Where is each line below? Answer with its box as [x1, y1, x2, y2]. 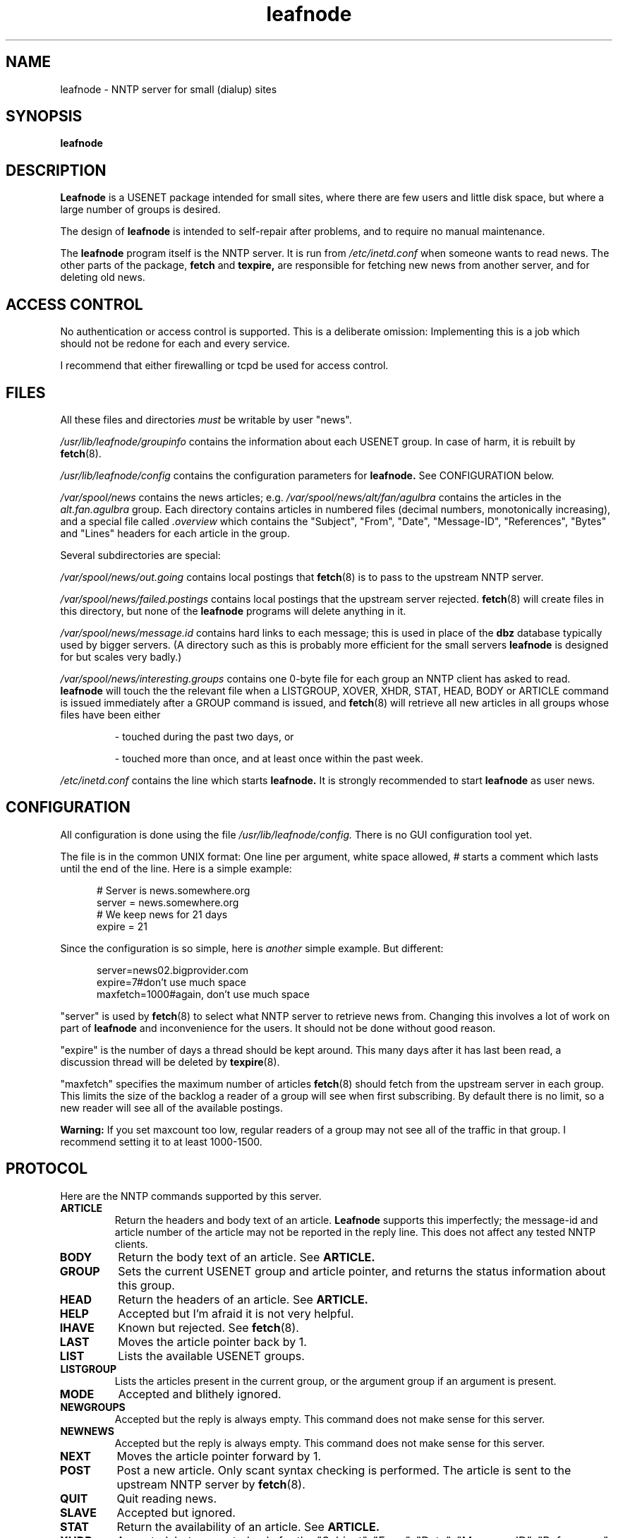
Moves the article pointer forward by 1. [116, 1448, 322, 1463]
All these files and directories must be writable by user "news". [60, 413, 352, 426]
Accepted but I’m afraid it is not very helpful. [118, 1306, 354, 1321]
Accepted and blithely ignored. [118, 1386, 281, 1401]
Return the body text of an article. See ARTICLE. [118, 1249, 375, 1264]
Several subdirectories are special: [60, 548, 221, 561]
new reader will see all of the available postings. [60, 1101, 284, 1114]
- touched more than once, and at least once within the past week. [114, 752, 423, 764]
